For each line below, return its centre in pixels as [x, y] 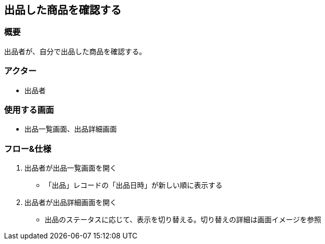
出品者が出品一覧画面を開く [71, 168]
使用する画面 [29, 110]
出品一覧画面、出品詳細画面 [71, 129]
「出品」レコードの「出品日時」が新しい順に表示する [134, 185]
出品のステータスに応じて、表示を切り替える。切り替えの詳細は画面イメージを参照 [183, 220]
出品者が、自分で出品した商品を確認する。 [75, 51]
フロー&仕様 [28, 149]
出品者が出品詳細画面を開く [71, 202]
